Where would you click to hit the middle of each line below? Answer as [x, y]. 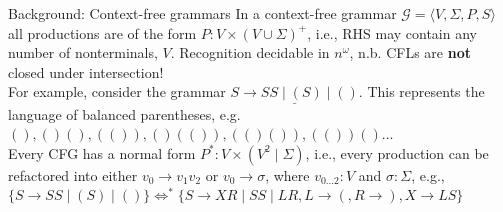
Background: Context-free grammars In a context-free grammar [202, 13]
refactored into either [73, 174]
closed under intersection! [86, 71]
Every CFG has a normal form [102, 152]
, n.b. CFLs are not [410, 52]
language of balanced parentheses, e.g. [124, 113]
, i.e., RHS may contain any [392, 32]
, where [287, 174]
